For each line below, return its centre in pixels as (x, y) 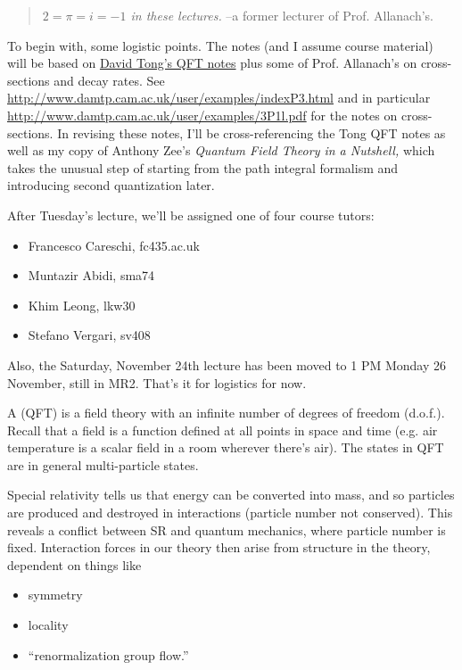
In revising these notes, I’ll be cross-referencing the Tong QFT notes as (252, 132)
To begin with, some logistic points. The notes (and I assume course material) (220, 45)
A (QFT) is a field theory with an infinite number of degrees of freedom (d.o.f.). (226, 413)
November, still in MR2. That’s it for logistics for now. (157, 382)
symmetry (55, 595)
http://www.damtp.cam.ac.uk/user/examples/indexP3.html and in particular (219, 98)
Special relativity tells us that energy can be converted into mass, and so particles (231, 495)
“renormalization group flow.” (108, 654)
